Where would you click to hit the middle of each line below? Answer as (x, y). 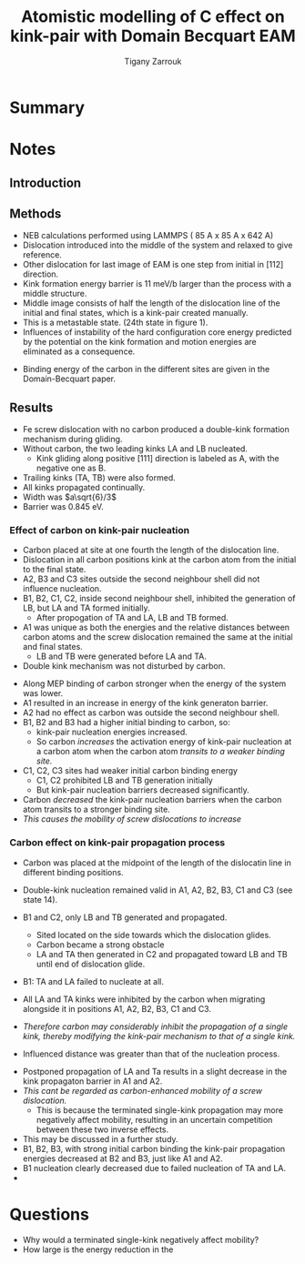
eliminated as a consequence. (79, 351)
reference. (42, 255)
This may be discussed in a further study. (101, 1138)
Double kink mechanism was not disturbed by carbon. (124, 666)
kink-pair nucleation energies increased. (112, 732)
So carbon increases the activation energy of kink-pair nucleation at (164, 742)
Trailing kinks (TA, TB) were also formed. (99, 478)
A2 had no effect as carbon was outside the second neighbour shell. (151, 713)
